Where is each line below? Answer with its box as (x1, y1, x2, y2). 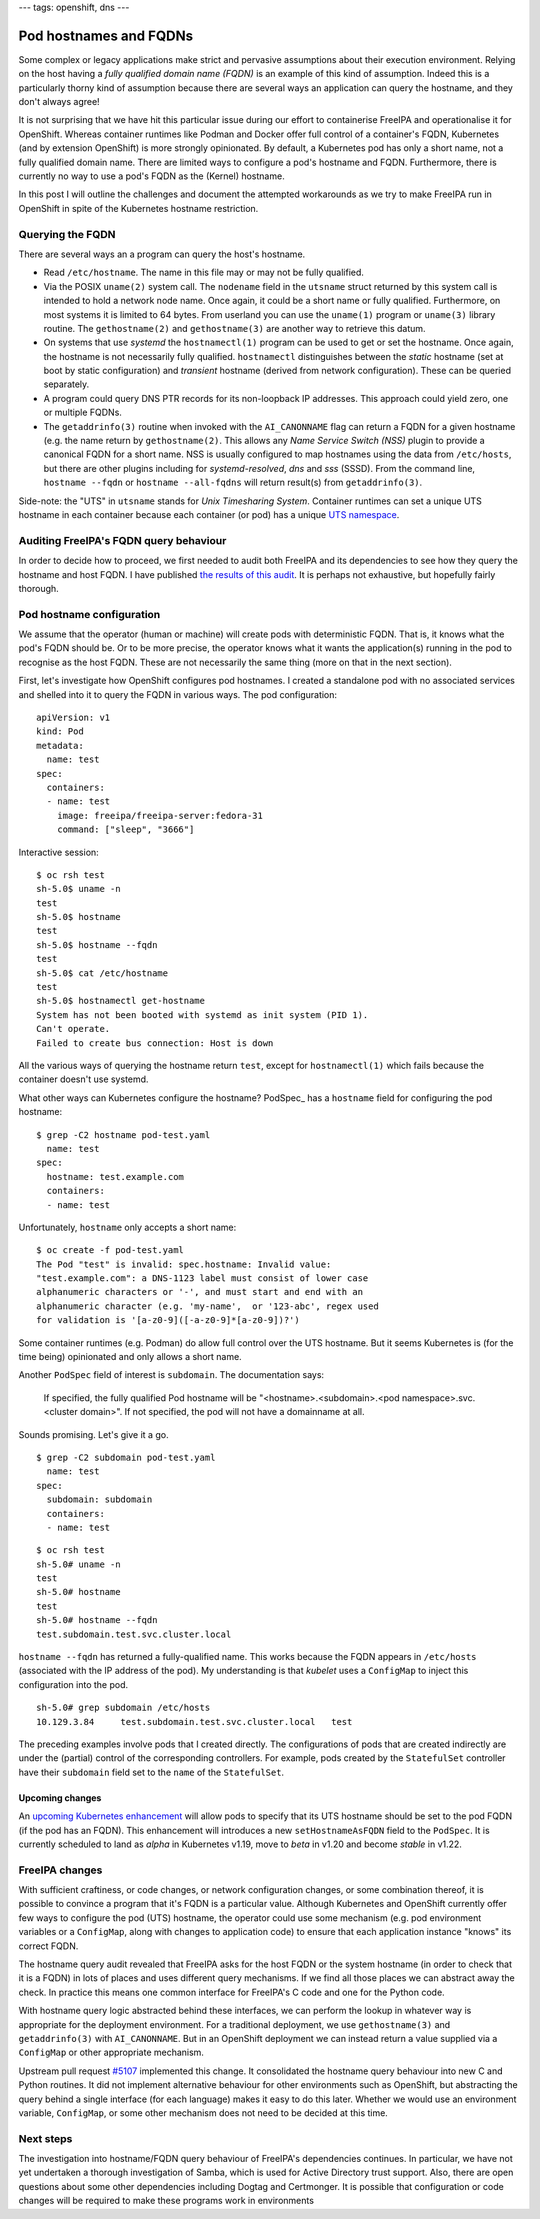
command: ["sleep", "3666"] (56, 824, 195, 835)
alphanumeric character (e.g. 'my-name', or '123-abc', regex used (36, 1300, 379, 1312)
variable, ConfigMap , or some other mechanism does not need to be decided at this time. (18, 2106, 389, 2119)
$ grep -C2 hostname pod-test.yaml (36, 1129, 211, 1140)
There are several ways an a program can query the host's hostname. (18, 248, 306, 260)
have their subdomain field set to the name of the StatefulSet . (18, 1766, 285, 1778)
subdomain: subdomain (46, 1494, 153, 1505)
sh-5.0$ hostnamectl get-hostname (36, 995, 205, 1007)
